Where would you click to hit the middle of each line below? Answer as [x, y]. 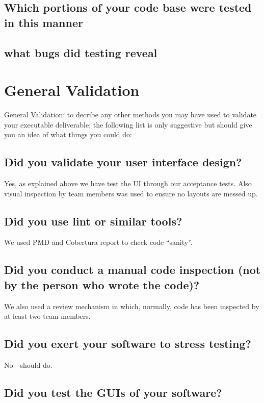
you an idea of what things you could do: [68, 134]
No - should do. [28, 365]
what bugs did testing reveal [81, 52]
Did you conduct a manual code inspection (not [133, 270]
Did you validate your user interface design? [123, 162]
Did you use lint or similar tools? [93, 221]
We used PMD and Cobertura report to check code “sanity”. [98, 242]
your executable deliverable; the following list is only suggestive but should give [128, 124]
